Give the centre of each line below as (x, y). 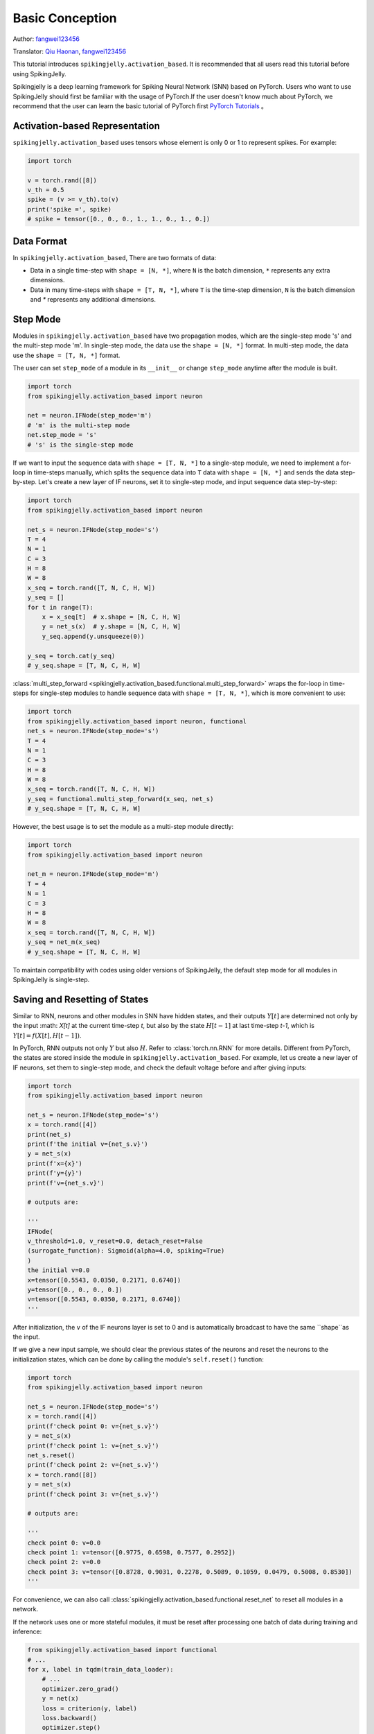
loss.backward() (69, 1718)
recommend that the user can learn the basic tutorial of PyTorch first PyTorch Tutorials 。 (140, 106)
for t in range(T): (60, 607)
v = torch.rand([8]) (62, 180)
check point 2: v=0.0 (64, 1562)
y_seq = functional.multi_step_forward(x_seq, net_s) (121, 799)
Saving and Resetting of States (81, 999)
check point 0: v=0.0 (64, 1543)
